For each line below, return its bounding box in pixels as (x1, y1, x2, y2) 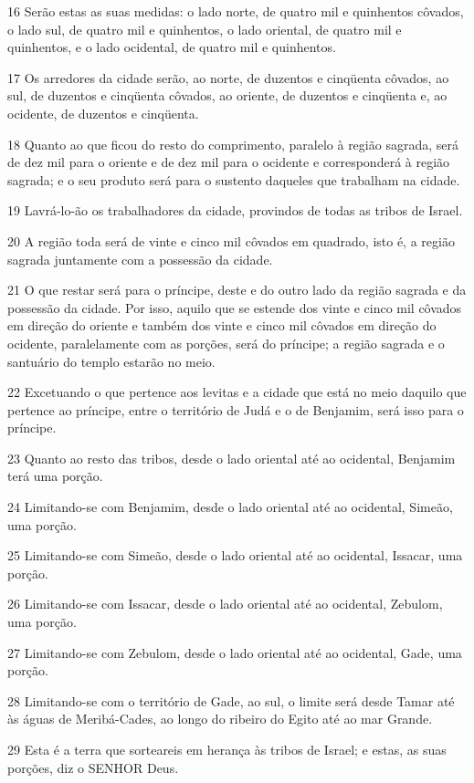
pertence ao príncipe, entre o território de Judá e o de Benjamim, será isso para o (7, 400, 464, 419)
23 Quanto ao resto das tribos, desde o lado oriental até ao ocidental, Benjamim (7, 448, 456, 467)
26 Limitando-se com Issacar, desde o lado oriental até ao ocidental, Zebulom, (7, 594, 443, 613)
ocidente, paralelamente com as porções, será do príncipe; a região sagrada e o (7, 333, 445, 352)
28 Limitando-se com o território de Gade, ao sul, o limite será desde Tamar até (7, 691, 455, 710)
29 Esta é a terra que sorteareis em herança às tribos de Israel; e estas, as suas (7, 740, 447, 758)
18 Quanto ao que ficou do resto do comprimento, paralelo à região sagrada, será (7, 134, 458, 153)
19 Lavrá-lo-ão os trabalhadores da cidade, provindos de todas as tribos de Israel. (7, 201, 463, 220)
